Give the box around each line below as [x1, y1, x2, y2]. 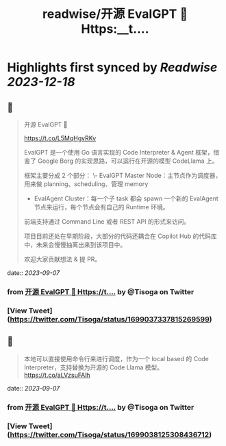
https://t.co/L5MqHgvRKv [23, 134, 97, 142]
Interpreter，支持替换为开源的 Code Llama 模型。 [23, 363, 164, 371]
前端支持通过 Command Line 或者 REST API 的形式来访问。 [23, 218, 190, 226]
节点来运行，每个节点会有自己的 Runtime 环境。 [34, 203, 169, 211]
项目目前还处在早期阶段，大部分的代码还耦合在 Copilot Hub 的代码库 [23, 232, 217, 240]
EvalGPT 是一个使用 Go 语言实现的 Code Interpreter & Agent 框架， [23, 148, 214, 156]
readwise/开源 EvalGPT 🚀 [42, 6, 188, 22]
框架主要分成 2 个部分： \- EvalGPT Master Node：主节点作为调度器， [23, 172, 222, 179]
